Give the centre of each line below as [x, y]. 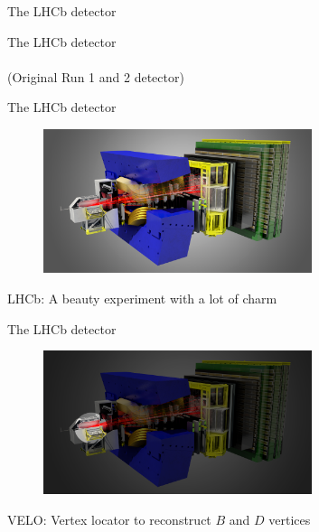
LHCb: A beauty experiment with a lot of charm [142, 298]
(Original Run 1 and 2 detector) [96, 76]
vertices [290, 520]
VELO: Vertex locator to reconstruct [109, 520]
